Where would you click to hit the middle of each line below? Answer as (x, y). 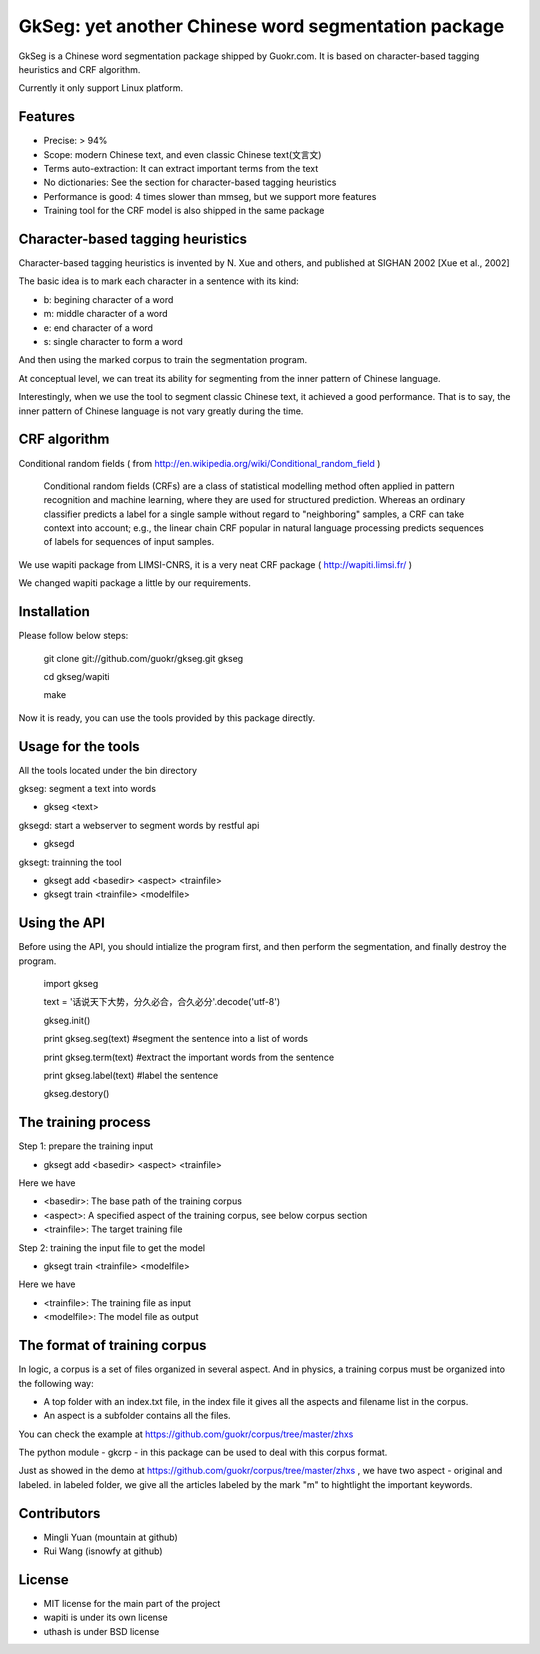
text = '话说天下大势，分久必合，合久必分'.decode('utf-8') (162, 1002)
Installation (54, 611)
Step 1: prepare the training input (86, 1146)
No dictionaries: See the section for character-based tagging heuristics (190, 182)
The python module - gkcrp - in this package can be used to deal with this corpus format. (203, 1452)
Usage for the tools (79, 746)
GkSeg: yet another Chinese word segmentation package (261, 26)
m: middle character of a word (106, 314)
